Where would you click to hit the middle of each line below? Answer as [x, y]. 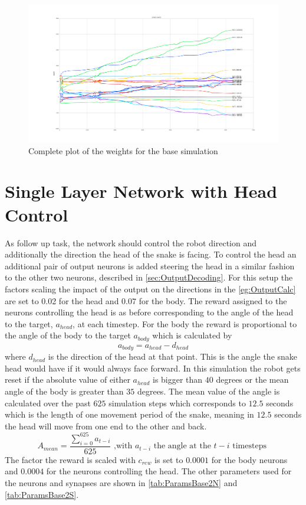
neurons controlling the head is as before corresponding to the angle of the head [149, 312]
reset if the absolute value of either [68, 379]
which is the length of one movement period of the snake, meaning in [129, 414]
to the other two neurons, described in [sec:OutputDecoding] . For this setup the [149, 277]
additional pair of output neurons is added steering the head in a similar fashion [150, 265]
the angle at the [182, 446]
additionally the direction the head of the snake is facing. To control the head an [151, 254]
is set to [169, 459]
